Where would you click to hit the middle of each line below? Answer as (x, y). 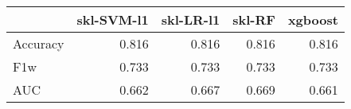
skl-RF (254, 19)
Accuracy (39, 43)
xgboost (313, 19)
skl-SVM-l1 (113, 19)
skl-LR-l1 (191, 19)
